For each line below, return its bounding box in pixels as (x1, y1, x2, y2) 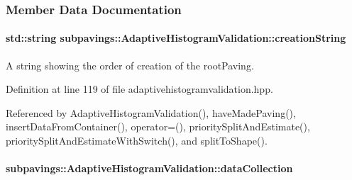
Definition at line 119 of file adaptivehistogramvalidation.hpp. (6, 81, 273, 96)
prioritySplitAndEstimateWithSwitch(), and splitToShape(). (6, 133, 268, 148)
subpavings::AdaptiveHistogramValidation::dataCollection (6, 161, 293, 176)
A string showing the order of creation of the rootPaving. (6, 57, 254, 72)
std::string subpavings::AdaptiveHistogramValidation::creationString (6, 30, 346, 45)
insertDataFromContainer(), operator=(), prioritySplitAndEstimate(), (6, 119, 310, 134)
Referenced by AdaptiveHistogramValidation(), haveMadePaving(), (6, 105, 296, 120)
